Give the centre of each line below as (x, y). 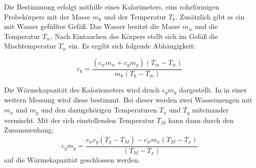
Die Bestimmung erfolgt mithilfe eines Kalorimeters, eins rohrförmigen (112, 6)
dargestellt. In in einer (213, 89)
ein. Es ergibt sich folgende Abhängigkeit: (132, 46)
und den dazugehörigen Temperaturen (99, 110)
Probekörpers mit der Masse (47, 16)
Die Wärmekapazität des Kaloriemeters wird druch (82, 89)
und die (206, 26)
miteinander (211, 110)
